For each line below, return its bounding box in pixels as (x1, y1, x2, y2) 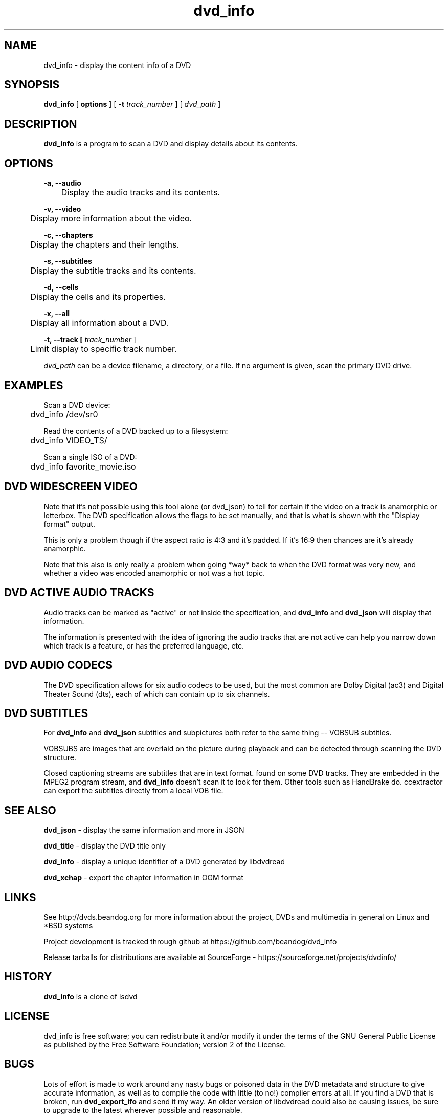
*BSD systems (43, 921, 93, 930)
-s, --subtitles (43, 257, 92, 266)
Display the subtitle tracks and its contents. (30, 265, 196, 276)
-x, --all (43, 309, 70, 318)
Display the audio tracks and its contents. (61, 187, 220, 198)
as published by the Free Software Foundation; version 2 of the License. (43, 1040, 286, 1049)
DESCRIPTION (4, 117, 77, 130)
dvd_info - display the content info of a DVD (43, 60, 191, 70)
